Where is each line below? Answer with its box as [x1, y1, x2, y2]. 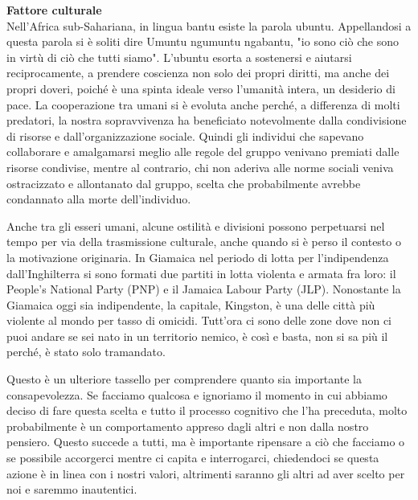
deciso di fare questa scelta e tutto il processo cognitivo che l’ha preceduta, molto [6, 402, 408, 419]
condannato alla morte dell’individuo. [6, 191, 191, 207]
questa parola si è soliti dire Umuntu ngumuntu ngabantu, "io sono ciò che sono [6, 33, 399, 50]
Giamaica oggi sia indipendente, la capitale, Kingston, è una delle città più [6, 296, 375, 313]
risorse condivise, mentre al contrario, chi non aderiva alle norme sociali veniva [6, 158, 394, 175]
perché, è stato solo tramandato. [6, 343, 166, 360]
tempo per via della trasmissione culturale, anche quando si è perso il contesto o [6, 233, 401, 250]
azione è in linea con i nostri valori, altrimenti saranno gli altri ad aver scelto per [6, 465, 405, 482]
